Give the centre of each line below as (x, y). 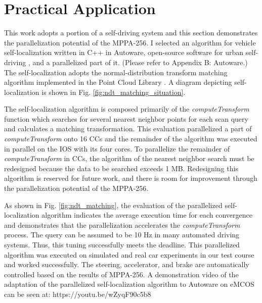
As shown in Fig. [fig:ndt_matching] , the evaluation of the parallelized (113, 205)
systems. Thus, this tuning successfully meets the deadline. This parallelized (122, 244)
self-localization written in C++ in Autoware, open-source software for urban (124, 52)
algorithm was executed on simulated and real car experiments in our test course (129, 254)
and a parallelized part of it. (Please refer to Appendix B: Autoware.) (140, 62)
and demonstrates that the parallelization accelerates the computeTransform (122, 224)
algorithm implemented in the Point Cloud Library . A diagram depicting (118, 82)
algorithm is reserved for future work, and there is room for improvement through (131, 178)
